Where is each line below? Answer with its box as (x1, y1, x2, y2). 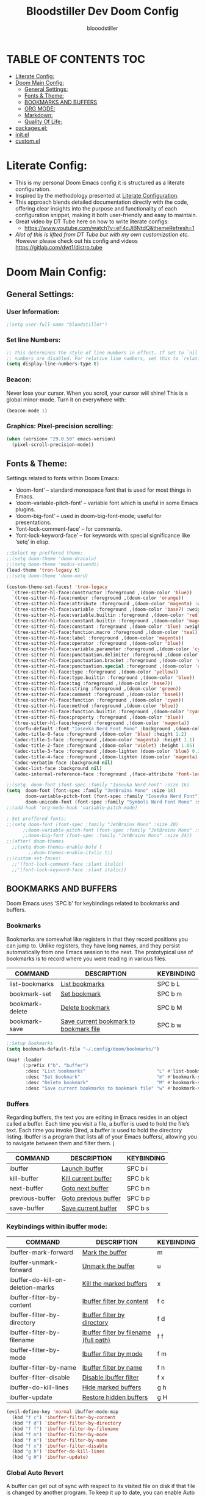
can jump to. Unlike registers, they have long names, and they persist (6, 941, 180, 949)
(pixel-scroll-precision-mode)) (12, 441, 95, 448)
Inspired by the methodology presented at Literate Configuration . (15, 192, 179, 199)
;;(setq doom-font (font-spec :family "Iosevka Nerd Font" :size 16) (6, 782, 190, 788)
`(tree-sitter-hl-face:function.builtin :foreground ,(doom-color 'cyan (12, 708, 201, 714)
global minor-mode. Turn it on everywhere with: (6, 395, 126, 403)
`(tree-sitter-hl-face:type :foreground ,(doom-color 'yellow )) (12, 669, 179, 675)
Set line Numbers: (6, 336, 61, 344)
